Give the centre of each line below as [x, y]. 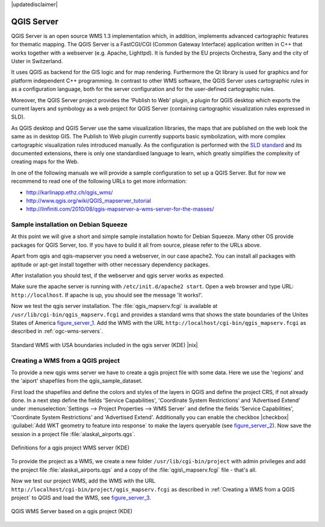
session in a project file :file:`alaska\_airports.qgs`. [73, 434]
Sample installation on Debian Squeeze [69, 224]
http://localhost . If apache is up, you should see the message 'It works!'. [107, 295]
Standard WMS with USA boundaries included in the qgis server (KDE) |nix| [104, 345]
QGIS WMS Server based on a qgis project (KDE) [72, 511]
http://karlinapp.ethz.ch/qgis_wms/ [70, 192]
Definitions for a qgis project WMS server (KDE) [70, 448]
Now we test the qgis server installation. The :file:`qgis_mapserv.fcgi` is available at [114, 306]
